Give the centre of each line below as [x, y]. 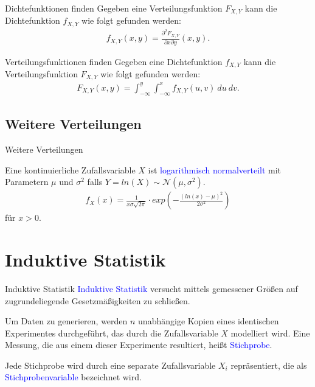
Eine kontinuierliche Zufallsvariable [70, 169]
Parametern [27, 182]
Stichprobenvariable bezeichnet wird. [73, 377]
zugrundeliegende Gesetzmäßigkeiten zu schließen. [98, 300]
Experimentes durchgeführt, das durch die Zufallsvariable [112, 333]
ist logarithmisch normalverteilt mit [215, 169]
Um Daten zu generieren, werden [66, 321]
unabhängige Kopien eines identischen [209, 321]
